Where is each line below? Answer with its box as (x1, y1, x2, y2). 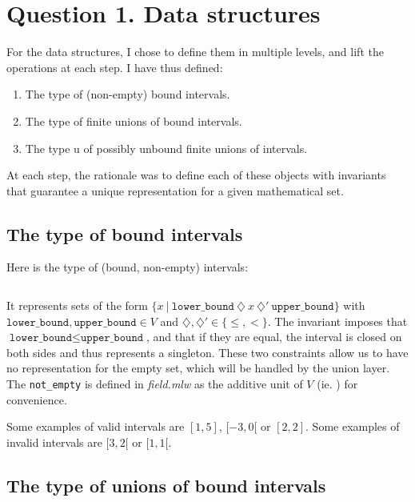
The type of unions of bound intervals (6, 472, 326, 497)
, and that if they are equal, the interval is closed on (146, 328, 402, 345)
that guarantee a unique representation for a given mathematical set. (6, 182, 344, 199)
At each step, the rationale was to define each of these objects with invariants (6, 167, 386, 183)
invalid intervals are (6, 433, 102, 450)
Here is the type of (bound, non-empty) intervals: (6, 259, 249, 275)
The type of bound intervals (6, 221, 243, 246)
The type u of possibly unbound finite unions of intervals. (25, 139, 308, 156)
